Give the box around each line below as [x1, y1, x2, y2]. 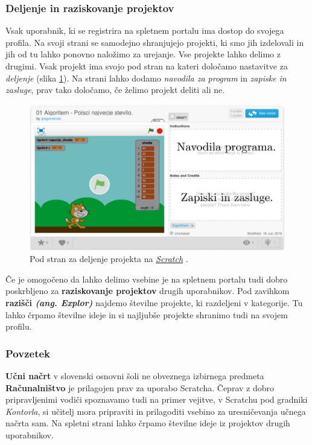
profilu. [5, 320, 32, 333]
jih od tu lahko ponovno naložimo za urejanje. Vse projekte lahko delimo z [5, 48, 281, 60]
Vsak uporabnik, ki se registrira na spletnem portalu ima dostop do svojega [5, 24, 284, 37]
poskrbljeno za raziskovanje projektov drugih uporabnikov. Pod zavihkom [5, 284, 290, 297]
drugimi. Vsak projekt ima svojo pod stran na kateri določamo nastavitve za [5, 60, 288, 72]
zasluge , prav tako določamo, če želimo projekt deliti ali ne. [5, 83, 225, 96]
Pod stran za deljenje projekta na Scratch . [30, 252, 188, 265]
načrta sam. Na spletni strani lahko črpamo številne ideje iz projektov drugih [5, 417, 290, 429]
